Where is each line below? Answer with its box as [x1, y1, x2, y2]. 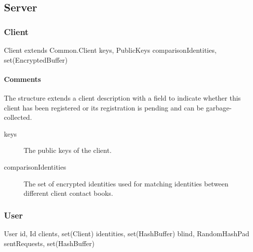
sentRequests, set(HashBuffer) [4, 238, 95, 248]
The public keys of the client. [24, 145, 112, 155]
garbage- [206, 102, 232, 112]
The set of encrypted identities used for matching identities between [24, 178, 229, 188]
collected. [4, 112, 32, 122]
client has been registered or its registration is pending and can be [4, 102, 204, 112]
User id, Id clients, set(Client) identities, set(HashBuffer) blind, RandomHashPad [4, 228, 250, 238]
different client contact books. [24, 188, 113, 198]
